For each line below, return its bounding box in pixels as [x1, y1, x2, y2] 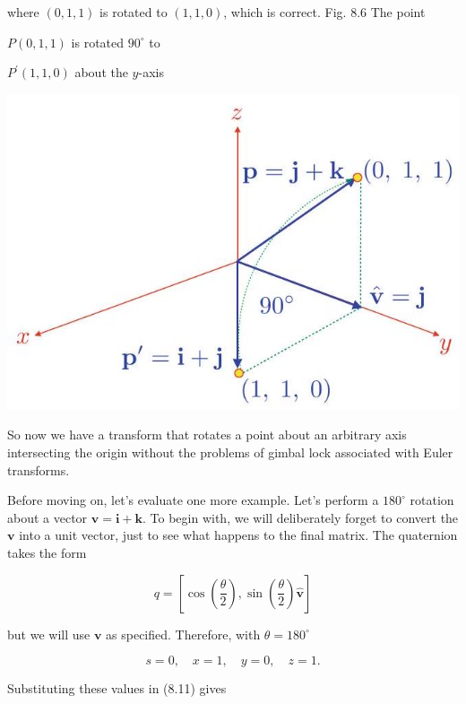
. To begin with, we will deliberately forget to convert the [142, 508, 459, 526]
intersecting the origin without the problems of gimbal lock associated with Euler [7, 443, 453, 461]
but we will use [7, 624, 91, 643]
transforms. [7, 460, 70, 479]
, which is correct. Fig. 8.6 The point [223, 3, 426, 21]
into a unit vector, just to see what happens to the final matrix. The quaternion [19, 526, 458, 544]
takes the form [7, 543, 87, 561]
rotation [410, 491, 454, 509]
